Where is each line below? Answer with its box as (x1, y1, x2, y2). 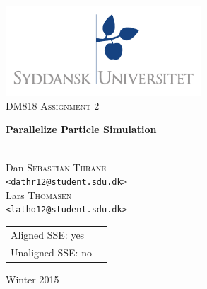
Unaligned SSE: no (11, 244, 92, 259)
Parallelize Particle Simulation (6, 122, 157, 137)
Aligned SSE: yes (11, 227, 85, 242)
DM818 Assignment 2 (6, 98, 100, 113)
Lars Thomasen (6, 187, 72, 202)
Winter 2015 (6, 271, 59, 286)
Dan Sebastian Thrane (6, 159, 107, 174)
